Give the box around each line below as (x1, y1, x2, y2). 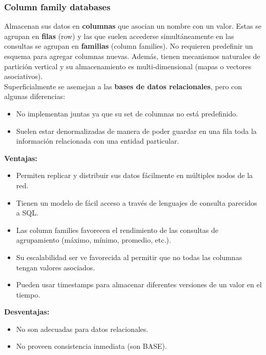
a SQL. (16, 207, 38, 218)
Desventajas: (4, 306, 50, 317)
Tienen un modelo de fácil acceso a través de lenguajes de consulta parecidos (16, 197, 257, 208)
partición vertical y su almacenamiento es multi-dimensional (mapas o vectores (4, 61, 252, 71)
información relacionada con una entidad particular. (16, 135, 179, 146)
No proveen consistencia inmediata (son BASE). (16, 341, 167, 351)
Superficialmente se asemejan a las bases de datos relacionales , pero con (4, 81, 242, 91)
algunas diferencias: (4, 91, 65, 102)
